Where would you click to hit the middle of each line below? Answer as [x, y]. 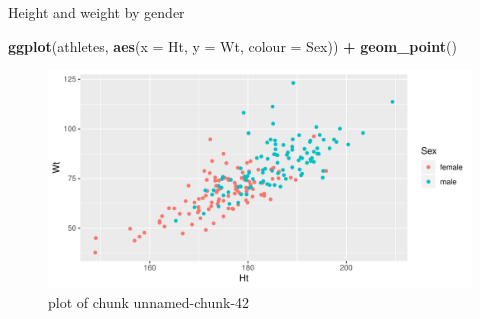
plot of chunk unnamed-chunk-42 [149, 301]
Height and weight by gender [96, 12]
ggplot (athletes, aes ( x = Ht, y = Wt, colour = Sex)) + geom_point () [232, 45]
